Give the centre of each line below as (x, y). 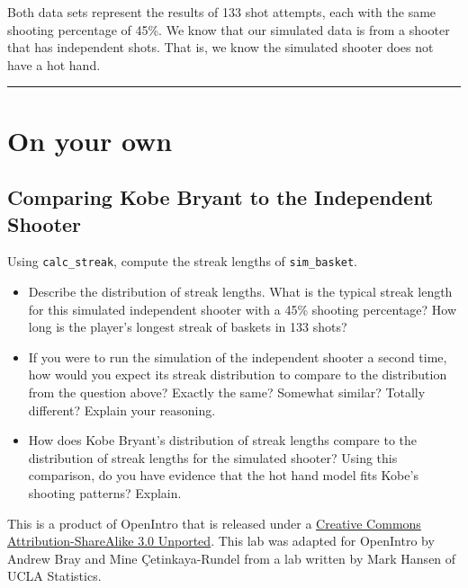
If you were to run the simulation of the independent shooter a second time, (238, 356)
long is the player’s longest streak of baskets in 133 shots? (188, 327)
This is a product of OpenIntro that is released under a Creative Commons (214, 523)
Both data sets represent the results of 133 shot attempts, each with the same (222, 12)
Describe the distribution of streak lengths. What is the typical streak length (240, 291)
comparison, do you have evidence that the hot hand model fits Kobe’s (223, 475)
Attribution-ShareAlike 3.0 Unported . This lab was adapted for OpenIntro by (221, 541)
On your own (90, 140)
